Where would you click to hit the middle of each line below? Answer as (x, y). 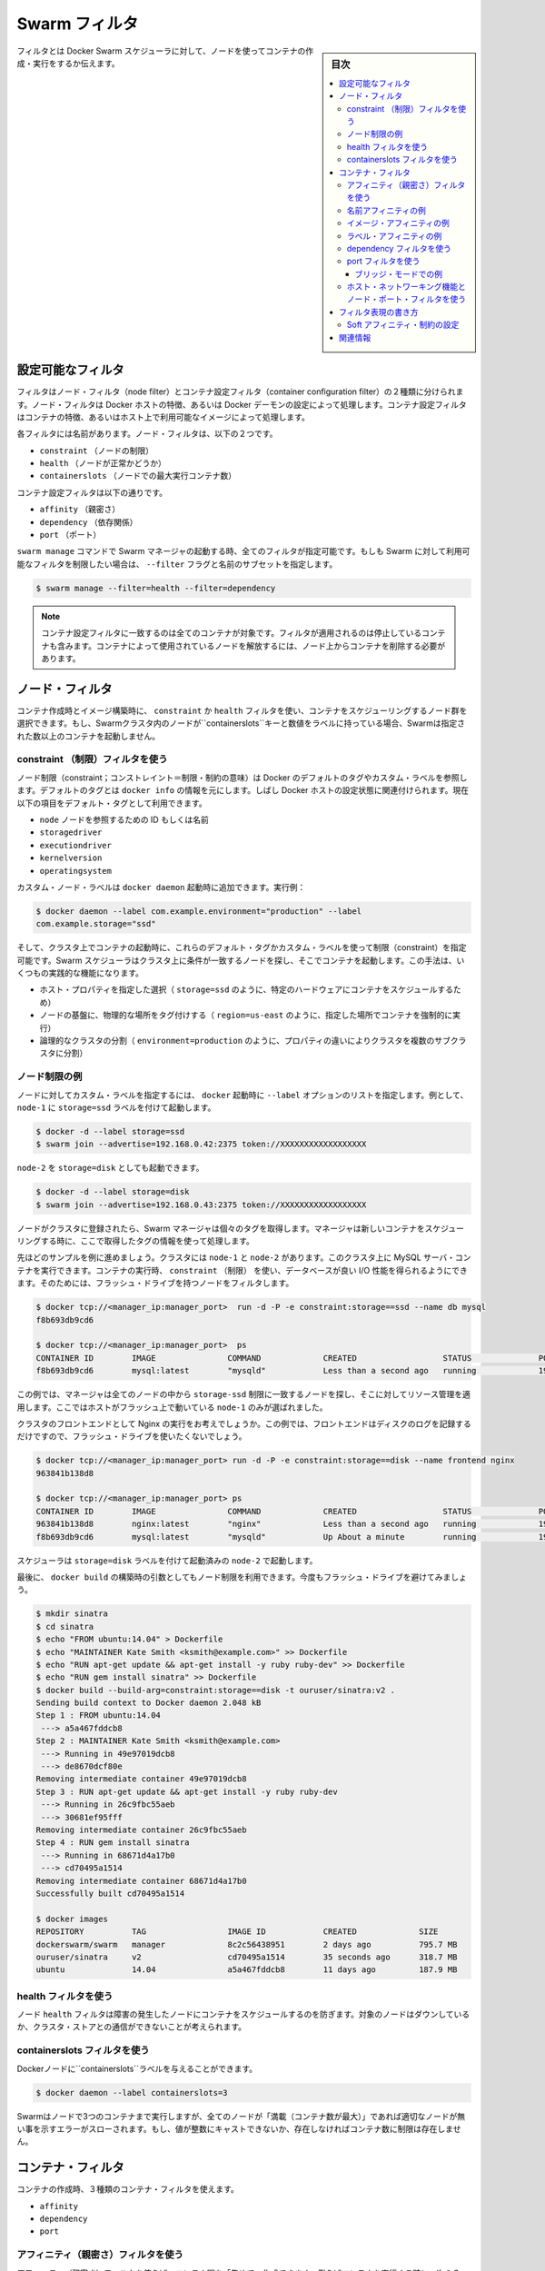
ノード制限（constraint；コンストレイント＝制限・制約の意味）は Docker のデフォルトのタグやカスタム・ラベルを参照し (242, 778)
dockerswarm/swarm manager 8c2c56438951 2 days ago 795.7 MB (247, 1944)
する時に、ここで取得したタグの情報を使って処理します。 (147, 1241)
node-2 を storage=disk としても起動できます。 (110, 1168)
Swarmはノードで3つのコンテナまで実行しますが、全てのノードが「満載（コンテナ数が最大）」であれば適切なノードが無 (241, 2116)
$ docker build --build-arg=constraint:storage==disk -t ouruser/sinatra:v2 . (215, 1690)
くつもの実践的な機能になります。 (80, 973)
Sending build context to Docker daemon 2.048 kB (149, 1703)
